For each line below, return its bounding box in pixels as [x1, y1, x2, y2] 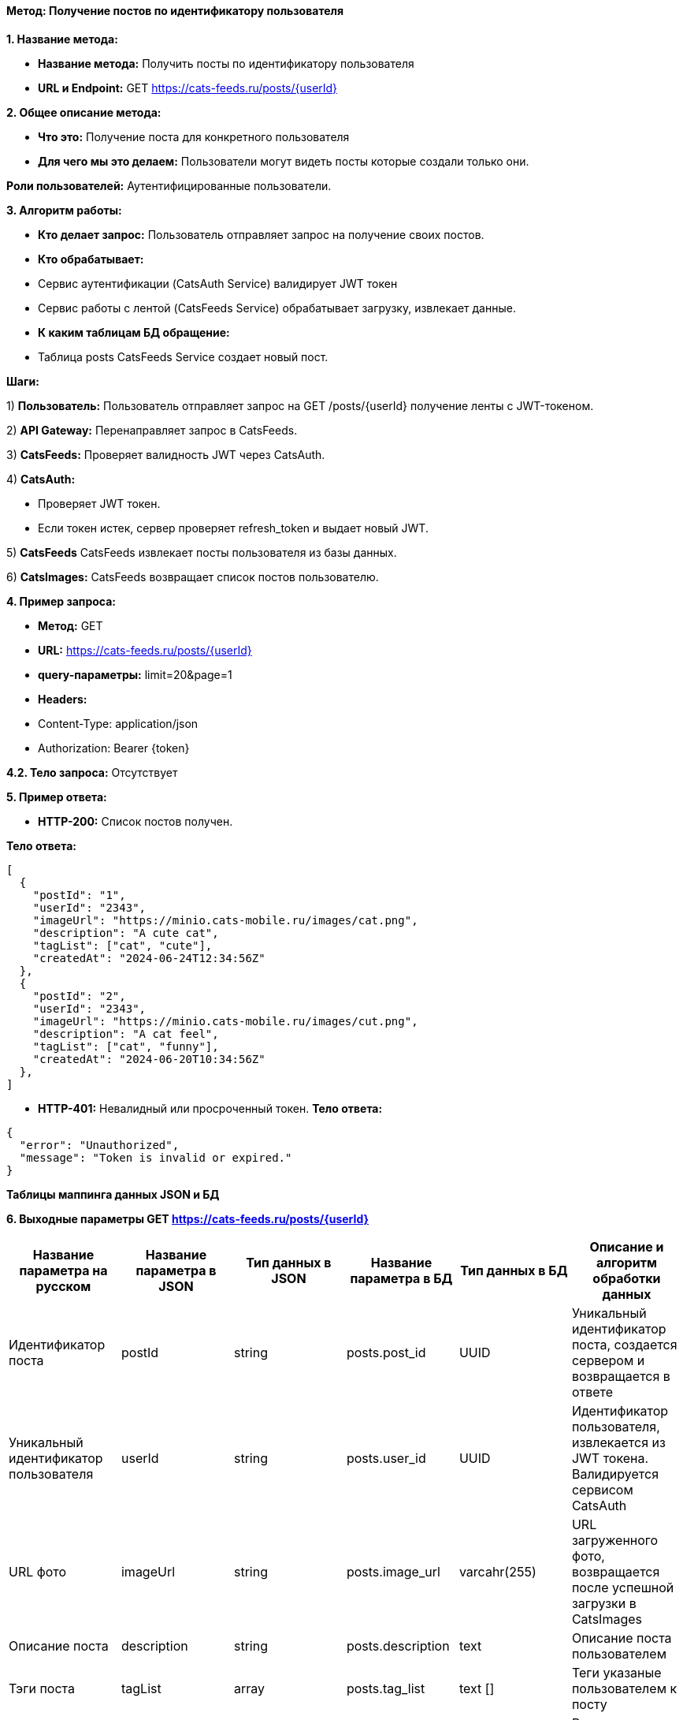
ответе [571, 1383, 614, 1400]
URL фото [9, 1563, 67, 1580]
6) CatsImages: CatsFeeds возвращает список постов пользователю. [6, 569, 379, 584]
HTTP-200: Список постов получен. [38, 814, 233, 828]
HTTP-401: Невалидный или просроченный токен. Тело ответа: [38, 1101, 383, 1115]
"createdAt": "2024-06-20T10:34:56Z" [32, 1052, 265, 1065]
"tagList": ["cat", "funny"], [32, 1039, 219, 1053]
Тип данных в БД [460, 1262, 568, 1278]
